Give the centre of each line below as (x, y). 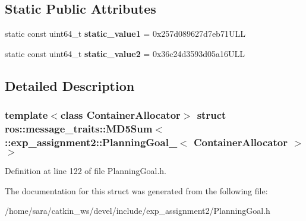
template (26, 115)
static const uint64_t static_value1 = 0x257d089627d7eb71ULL (125, 34)
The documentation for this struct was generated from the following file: (136, 190)
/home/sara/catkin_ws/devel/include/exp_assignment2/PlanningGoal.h (138, 211)
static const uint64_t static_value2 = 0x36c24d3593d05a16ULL (125, 53)
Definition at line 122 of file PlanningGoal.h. (86, 171)
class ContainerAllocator (120, 115)
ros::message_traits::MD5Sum (79, 129)
